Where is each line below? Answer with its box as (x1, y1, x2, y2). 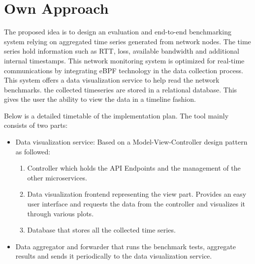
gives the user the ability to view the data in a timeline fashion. (4, 94, 196, 104)
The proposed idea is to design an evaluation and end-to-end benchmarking (4, 27, 231, 37)
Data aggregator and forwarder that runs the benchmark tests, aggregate (15, 241, 236, 251)
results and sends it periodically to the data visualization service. (15, 251, 212, 261)
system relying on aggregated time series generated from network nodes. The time (4, 36, 251, 46)
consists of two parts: (4, 120, 68, 130)
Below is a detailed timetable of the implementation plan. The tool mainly (4, 110, 229, 120)
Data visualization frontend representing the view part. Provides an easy (27, 189, 247, 199)
